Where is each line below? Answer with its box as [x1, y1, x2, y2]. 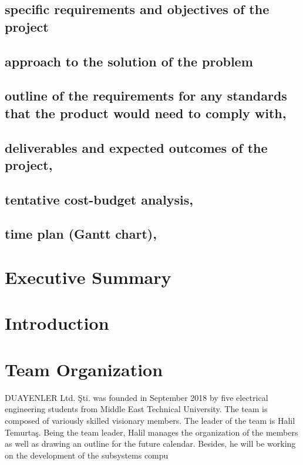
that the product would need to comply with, [5, 103, 287, 122]
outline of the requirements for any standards [5, 86, 287, 105]
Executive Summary [5, 265, 171, 289]
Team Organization [5, 357, 163, 381]
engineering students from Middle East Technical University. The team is [5, 403, 268, 415]
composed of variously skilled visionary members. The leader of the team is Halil [5, 414, 295, 426]
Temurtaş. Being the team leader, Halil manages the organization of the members [5, 426, 298, 438]
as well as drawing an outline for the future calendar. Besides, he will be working [5, 437, 296, 450]
